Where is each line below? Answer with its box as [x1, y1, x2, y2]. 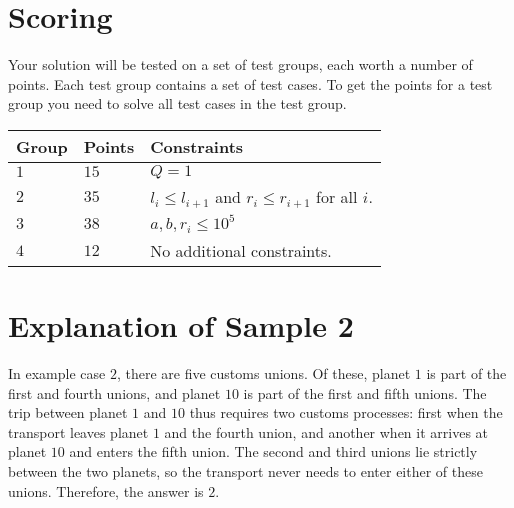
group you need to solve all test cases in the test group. [8, 93, 347, 114]
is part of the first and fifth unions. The [243, 382, 487, 403]
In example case [8, 363, 106, 384]
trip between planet [8, 402, 128, 423]
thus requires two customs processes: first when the [189, 402, 503, 423]
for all [316, 184, 358, 208]
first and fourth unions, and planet [8, 382, 221, 403]
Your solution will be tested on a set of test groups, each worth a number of [8, 54, 473, 75]
